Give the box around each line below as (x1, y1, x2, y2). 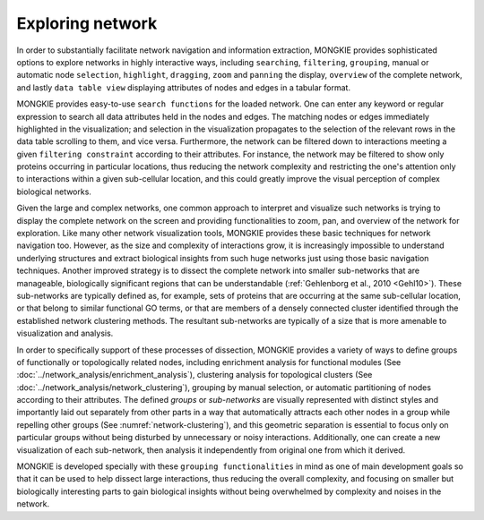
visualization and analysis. (16, 328, 114, 339)
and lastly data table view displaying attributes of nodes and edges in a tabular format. (16, 81, 351, 93)
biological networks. (16, 186, 91, 197)
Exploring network (16, 13, 158, 33)
